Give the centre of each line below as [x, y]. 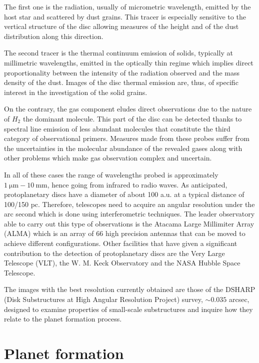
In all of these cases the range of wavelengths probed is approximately [111, 174]
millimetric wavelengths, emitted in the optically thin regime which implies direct [129, 62]
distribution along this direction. [54, 36]
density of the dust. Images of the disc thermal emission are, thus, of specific [121, 82]
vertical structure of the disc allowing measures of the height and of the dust [121, 26]
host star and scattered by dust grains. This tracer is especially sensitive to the [125, 16]
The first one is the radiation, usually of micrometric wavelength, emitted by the [127, 6]
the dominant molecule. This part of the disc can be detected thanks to [132, 118]
